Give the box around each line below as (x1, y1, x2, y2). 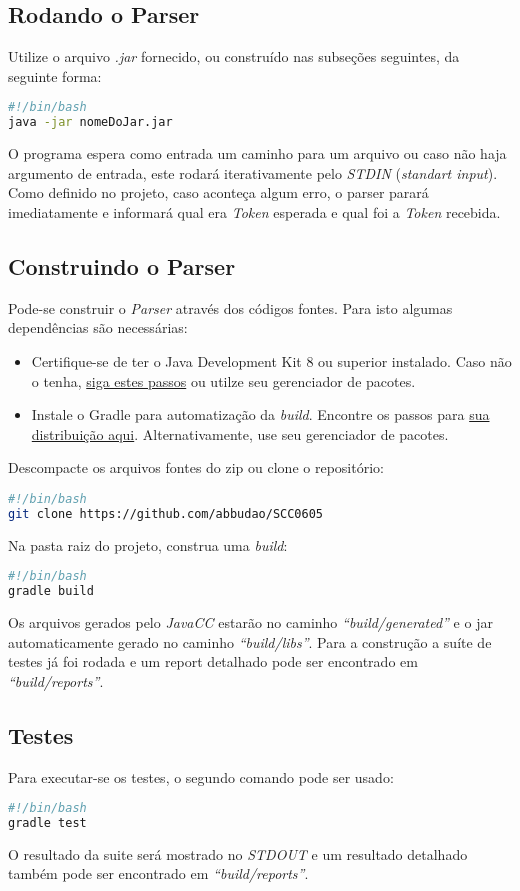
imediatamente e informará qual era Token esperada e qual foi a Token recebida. (8, 201, 501, 222)
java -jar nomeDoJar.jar (8, 115, 173, 130)
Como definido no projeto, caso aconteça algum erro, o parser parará (8, 182, 429, 203)
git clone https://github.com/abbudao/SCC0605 (8, 506, 323, 521)
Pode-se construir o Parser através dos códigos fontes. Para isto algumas (8, 297, 453, 318)
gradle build (8, 584, 94, 599)
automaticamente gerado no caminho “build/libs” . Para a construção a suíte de (8, 631, 492, 652)
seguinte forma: (8, 65, 102, 86)
